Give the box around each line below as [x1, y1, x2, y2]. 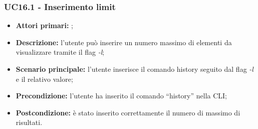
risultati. [16, 117, 43, 127]
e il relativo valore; [16, 73, 73, 84]
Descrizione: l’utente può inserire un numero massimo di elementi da [16, 37, 232, 47]
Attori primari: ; [16, 20, 73, 31]
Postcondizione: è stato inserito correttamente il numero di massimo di [16, 107, 240, 117]
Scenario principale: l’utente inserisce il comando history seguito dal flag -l [16, 64, 253, 74]
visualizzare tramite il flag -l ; [16, 47, 105, 57]
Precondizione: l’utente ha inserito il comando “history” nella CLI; [16, 90, 227, 101]
